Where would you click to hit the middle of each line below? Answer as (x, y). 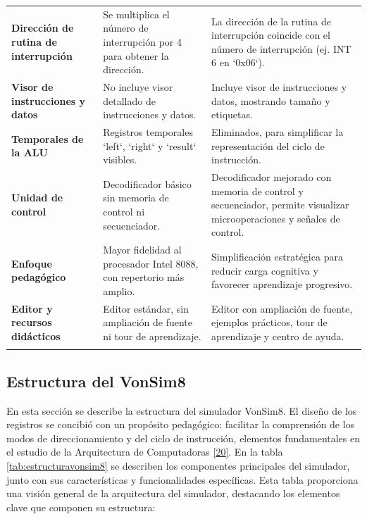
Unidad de (37, 198)
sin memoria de (136, 198)
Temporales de (48, 138)
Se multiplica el (136, 14)
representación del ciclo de (268, 145)
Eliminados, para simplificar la (278, 132)
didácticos (36, 336)
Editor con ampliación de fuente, (282, 308)
